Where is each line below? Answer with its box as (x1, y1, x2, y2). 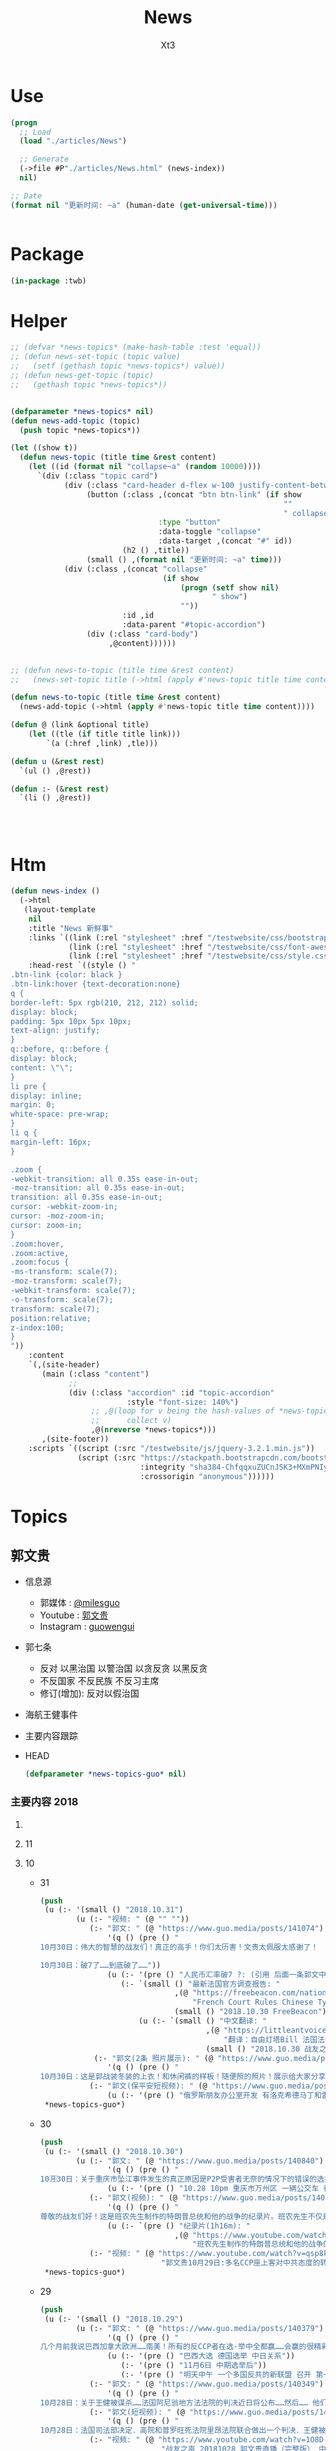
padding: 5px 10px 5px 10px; (10, 1016, 132, 1026)
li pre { (10, 1081, 47, 1091)
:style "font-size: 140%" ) (126, 1397, 240, 1407)
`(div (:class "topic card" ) (36, 471, 159, 481)
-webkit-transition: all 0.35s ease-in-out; (10, 1174, 199, 1184)
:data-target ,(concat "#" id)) (158, 536, 293, 546)
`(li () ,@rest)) (19, 793, 92, 803)
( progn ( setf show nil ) (180, 582, 280, 593)
